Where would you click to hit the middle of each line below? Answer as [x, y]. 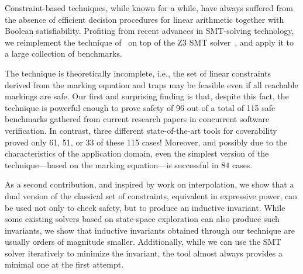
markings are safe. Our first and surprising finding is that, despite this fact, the [147, 96]
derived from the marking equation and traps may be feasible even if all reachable [151, 84]
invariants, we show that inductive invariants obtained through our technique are [150, 230]
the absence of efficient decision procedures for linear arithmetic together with [144, 19]
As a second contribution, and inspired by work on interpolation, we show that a [149, 184]
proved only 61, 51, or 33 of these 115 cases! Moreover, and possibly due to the [146, 142]
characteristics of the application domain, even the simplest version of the [137, 153]
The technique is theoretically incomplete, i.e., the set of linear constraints [138, 73]
